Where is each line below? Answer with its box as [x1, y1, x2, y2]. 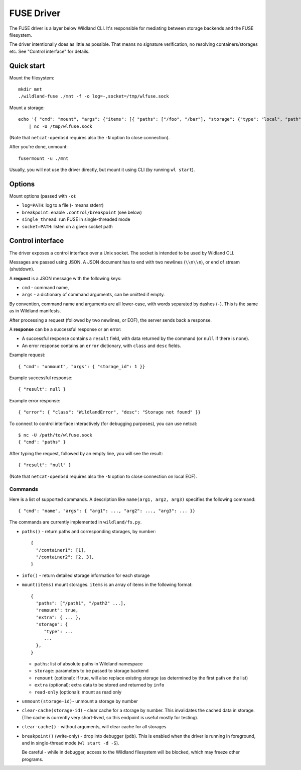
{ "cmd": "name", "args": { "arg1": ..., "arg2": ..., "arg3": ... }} [18, 508, 196, 514]
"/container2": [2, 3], [36, 554, 95, 560]
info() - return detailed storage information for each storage [22, 572, 150, 578]
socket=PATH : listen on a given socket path [22, 223, 113, 229]
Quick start [9, 61, 45, 70]
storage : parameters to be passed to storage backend [34, 668, 149, 674]
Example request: [9, 352, 46, 358]
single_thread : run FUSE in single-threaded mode [22, 216, 130, 222]
